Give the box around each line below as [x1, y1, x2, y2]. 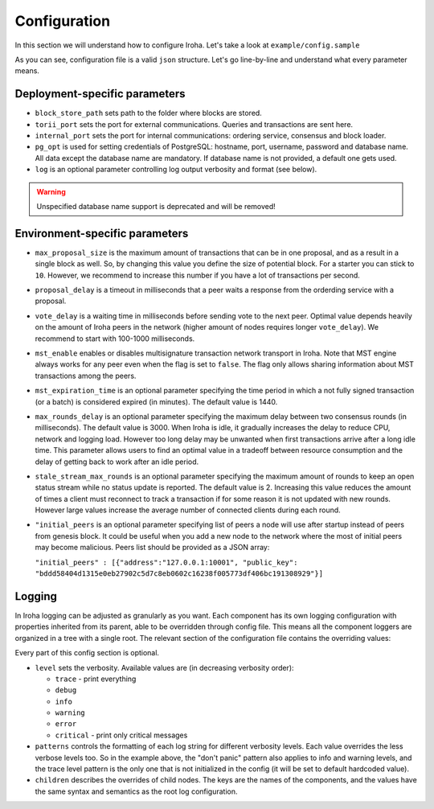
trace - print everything [55, 674, 137, 684]
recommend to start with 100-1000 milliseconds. [35, 334, 195, 343]
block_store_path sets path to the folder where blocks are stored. [35, 109, 263, 118]
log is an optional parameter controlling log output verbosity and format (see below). [35, 165, 317, 175]
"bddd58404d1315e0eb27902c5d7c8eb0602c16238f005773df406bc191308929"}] [35, 569, 324, 578]
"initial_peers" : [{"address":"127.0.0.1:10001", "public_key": [35, 557, 298, 567]
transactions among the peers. [35, 371, 137, 380]
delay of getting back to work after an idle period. [35, 457, 199, 466]
